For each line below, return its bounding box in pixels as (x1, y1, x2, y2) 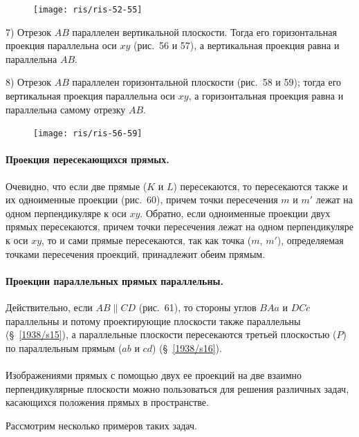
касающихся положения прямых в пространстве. (6, 395, 209, 409)
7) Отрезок (6, 24, 52, 39)
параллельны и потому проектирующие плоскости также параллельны (6, 313, 301, 328)
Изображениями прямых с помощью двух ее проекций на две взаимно (6, 368, 302, 382)
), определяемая (277, 233, 344, 248)
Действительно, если (6, 300, 93, 315)
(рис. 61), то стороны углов (138, 300, 257, 315)
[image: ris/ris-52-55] (33, 5, 142, 15)
